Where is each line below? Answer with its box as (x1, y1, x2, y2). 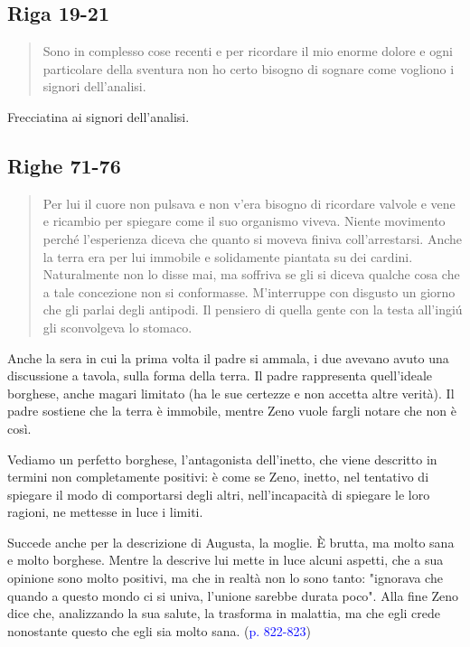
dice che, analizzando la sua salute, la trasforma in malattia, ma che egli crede (7, 604, 441, 623)
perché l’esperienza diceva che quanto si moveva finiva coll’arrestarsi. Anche (42, 229, 463, 248)
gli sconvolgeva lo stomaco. (42, 317, 193, 336)
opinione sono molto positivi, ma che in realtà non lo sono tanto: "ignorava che (7, 568, 443, 587)
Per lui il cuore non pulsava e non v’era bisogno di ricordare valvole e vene (42, 193, 456, 212)
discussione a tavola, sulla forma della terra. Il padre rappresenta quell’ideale (7, 366, 433, 385)
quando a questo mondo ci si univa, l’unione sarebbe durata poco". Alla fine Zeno (7, 586, 459, 605)
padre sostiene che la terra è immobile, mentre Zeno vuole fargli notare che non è (7, 401, 456, 420)
